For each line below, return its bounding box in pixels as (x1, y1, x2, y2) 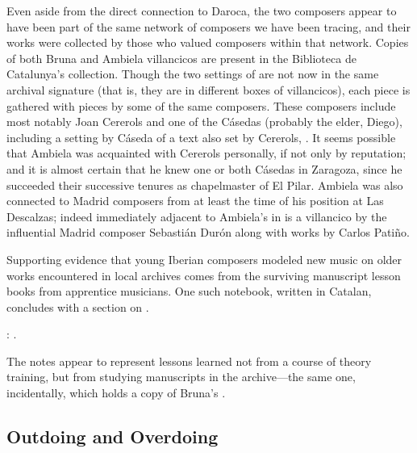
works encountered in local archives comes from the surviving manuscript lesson (6, 266, 401, 283)
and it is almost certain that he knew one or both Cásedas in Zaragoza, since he (6, 160, 402, 177)
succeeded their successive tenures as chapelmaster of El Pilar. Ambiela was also (6, 176, 403, 193)
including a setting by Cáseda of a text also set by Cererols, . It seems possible (6, 128, 396, 145)
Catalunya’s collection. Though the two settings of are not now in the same (6, 65, 379, 82)
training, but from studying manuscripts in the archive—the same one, (6, 368, 356, 385)
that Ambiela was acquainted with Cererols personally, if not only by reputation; (6, 145, 407, 161)
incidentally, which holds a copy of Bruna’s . (6, 384, 226, 401)
